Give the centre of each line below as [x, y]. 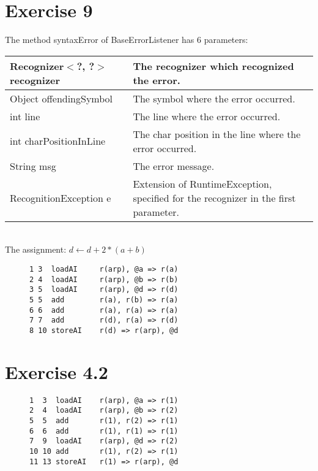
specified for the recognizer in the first [214, 197]
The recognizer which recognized [213, 66]
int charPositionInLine [58, 141]
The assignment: [36, 249]
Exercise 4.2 [57, 371]
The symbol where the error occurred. [214, 98]
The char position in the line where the [217, 134]
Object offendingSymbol [61, 98]
